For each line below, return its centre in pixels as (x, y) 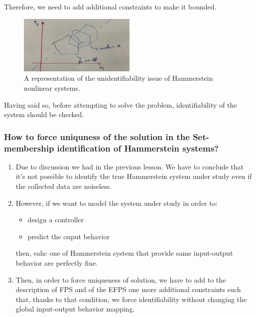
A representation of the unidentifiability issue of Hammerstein (119, 78)
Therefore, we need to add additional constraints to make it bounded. (110, 6)
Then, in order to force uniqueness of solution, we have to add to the (121, 279)
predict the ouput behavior (69, 236)
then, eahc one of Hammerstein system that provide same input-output (124, 253)
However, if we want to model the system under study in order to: (117, 203)
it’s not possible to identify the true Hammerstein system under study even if (134, 176)
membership (29, 148)
